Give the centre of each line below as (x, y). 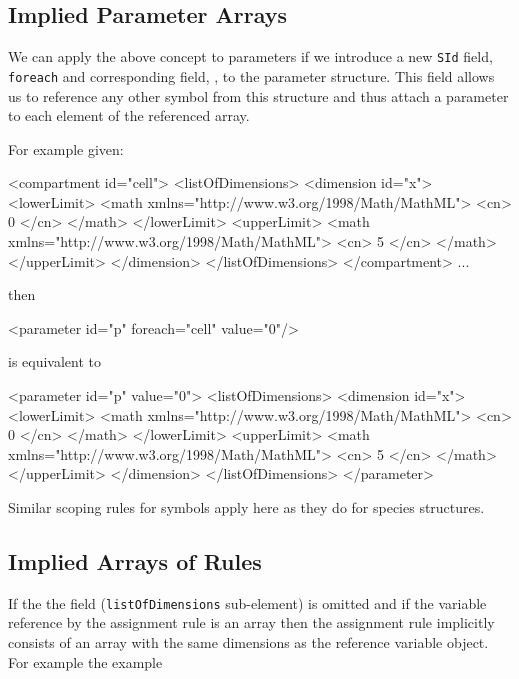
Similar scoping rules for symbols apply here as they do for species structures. (246, 507)
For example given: (66, 148)
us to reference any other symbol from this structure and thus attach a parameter (258, 95)
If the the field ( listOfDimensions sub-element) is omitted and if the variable (247, 602)
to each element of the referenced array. (129, 115)
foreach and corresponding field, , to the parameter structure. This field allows (251, 75)
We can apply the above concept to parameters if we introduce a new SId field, (250, 56)
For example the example (85, 661)
